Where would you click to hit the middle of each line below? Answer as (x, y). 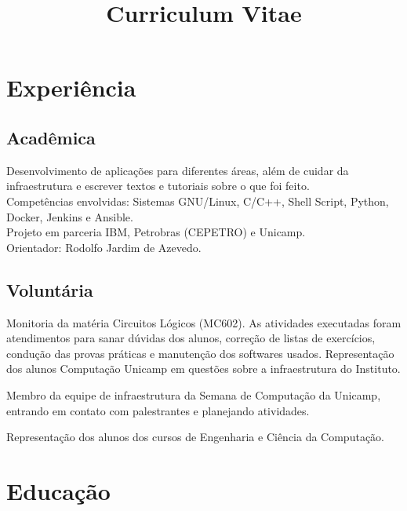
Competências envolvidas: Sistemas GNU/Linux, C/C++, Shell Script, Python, (198, 201)
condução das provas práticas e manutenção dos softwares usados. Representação (200, 353)
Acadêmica (51, 137)
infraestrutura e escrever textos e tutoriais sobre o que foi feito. (158, 186)
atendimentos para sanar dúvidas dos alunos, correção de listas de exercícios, (191, 338)
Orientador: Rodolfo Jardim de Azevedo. (104, 247)
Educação (58, 490)
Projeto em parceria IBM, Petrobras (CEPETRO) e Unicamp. (156, 232)
